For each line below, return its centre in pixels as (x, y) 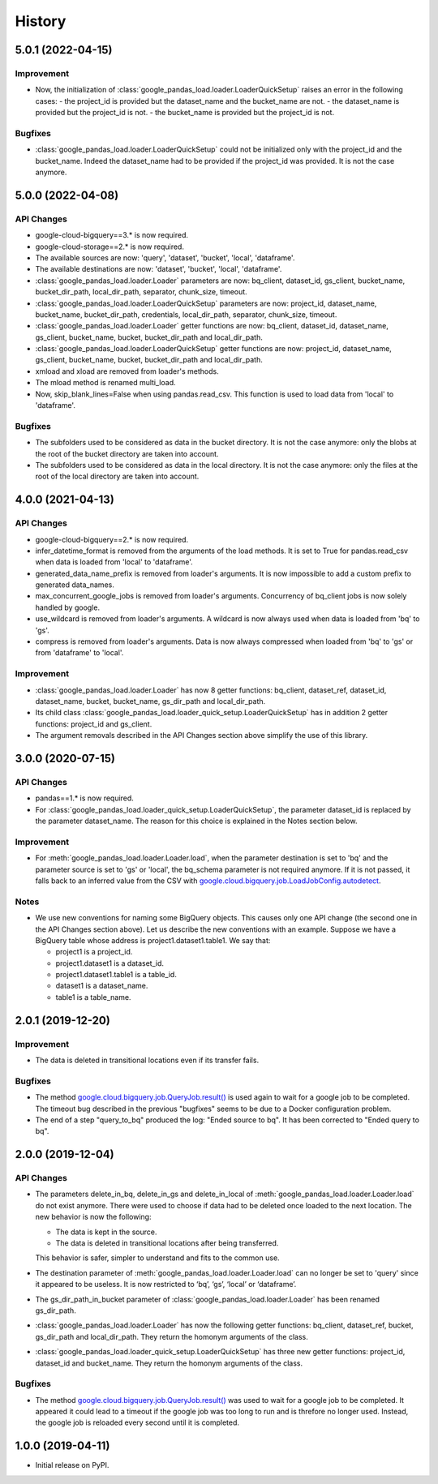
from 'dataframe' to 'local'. (79, 653)
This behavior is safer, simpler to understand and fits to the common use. (157, 1258)
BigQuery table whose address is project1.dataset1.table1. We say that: (153, 940)
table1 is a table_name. (93, 997)
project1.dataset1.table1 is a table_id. (116, 975)
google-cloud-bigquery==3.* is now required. (112, 235)
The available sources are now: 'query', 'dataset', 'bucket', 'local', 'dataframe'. (165, 257)
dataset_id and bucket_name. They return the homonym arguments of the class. (169, 1363)
